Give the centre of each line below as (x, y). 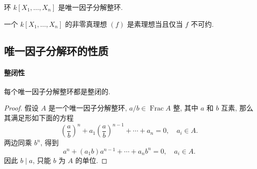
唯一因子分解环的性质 (56, 50)
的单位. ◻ (91, 160)
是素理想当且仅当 (155, 24)
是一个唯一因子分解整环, (88, 108)
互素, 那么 (237, 108)
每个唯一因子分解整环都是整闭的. (57, 91)
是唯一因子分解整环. (90, 7)
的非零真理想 (86, 24)
